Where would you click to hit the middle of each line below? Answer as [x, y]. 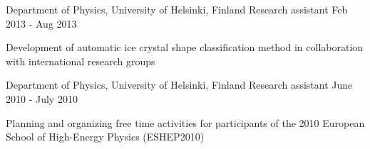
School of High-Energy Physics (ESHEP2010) [105, 137]
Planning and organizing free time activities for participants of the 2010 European [185, 122]
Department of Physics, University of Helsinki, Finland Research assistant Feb [177, 9]
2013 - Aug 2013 [41, 23]
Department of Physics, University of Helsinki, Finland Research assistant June [179, 85]
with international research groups [81, 61]
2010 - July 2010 [42, 98]
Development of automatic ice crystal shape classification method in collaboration [185, 47]
